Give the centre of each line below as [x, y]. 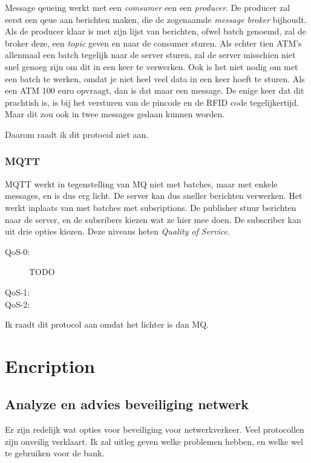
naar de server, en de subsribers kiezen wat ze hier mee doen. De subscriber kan [153, 219]
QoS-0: [18, 251]
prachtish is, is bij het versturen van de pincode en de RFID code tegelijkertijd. [152, 102]
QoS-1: [18, 292]
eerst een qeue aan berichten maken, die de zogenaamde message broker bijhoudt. [156, 19]
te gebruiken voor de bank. [55, 453]
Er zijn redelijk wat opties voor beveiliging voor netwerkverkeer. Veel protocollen [155, 429]
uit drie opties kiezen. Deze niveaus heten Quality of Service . [117, 231]
